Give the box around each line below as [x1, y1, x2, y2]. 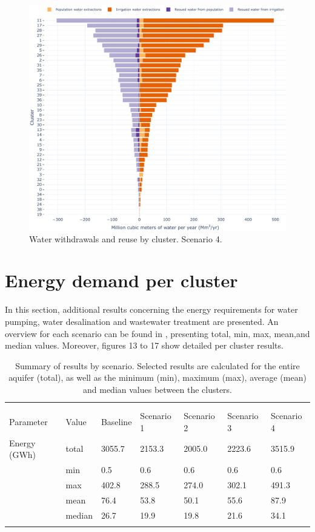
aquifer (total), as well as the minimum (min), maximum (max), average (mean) [8, 371, 307, 384]
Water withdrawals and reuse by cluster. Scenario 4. [29, 232, 222, 245]
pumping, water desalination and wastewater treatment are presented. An [5, 315, 279, 327]
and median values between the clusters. [82, 383, 233, 395]
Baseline [101, 415, 132, 428]
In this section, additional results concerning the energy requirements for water [5, 303, 298, 316]
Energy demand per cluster [5, 268, 238, 293]
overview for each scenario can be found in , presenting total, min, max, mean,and [5, 327, 310, 339]
